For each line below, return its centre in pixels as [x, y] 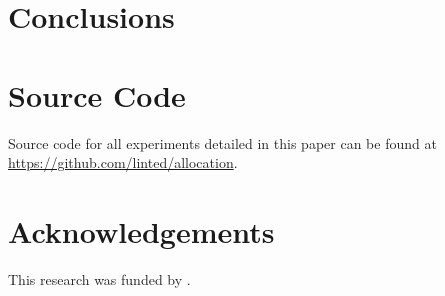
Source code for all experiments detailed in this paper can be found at [222, 142]
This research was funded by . [99, 278]
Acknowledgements [141, 230]
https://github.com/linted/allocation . [123, 162]
